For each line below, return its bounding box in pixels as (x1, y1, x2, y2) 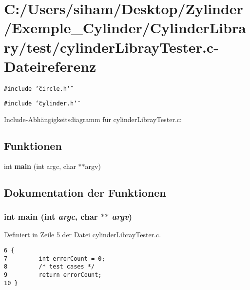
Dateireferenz (4, 56, 96, 76)
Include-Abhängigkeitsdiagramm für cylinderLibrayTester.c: (4, 114, 182, 124)
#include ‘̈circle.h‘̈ (4, 85, 71, 92)
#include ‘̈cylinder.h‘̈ (4, 100, 77, 107)
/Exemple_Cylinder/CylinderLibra (4, 18, 246, 38)
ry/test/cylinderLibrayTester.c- (4, 37, 219, 57)
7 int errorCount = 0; (4, 255, 105, 262)
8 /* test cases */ (4, 263, 95, 270)
